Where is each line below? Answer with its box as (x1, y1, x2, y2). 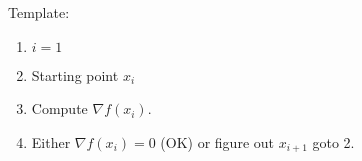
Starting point (31, 64, 119, 85)
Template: (8, 2, 70, 22)
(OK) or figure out (160, 131, 275, 152)
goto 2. (312, 131, 355, 152)
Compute (31, 98, 88, 119)
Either (31, 131, 71, 152)
